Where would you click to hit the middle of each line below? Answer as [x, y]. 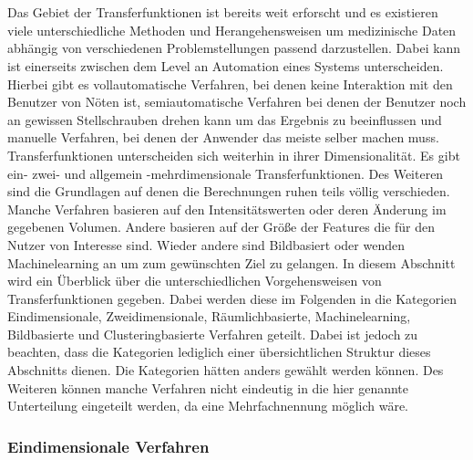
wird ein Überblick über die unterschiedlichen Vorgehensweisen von [195, 281]
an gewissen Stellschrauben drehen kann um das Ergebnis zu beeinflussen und [225, 119]
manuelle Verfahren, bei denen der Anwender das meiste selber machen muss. [223, 137]
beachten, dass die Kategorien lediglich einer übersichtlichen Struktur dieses [219, 352]
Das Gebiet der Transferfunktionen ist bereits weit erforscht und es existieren [223, 12]
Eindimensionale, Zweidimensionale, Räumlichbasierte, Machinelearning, [209, 316]
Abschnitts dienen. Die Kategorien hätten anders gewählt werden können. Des [226, 370]
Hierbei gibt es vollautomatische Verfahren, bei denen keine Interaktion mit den [230, 84]
